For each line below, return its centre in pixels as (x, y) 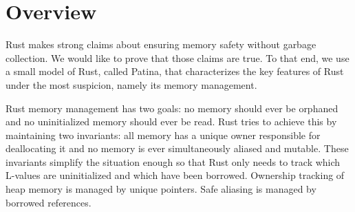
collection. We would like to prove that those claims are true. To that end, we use (177, 57)
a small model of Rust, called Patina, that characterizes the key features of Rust (175, 71)
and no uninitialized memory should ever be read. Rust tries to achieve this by (171, 121)
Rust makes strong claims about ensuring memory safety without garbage (161, 44)
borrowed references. (49, 202)
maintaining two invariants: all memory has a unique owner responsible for (163, 135)
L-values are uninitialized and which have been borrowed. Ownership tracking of (175, 175)
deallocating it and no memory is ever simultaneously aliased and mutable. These (177, 148)
